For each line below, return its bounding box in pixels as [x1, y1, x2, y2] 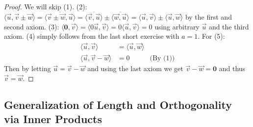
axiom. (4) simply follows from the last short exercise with [4, 31, 179, 41]
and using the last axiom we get [87, 63, 183, 74]
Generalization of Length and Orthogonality [4, 97, 232, 112]
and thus [219, 63, 246, 74]
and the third [208, 21, 249, 31]
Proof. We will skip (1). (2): [4, 1, 87, 11]
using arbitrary [154, 21, 200, 31]
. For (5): [198, 31, 225, 41]
